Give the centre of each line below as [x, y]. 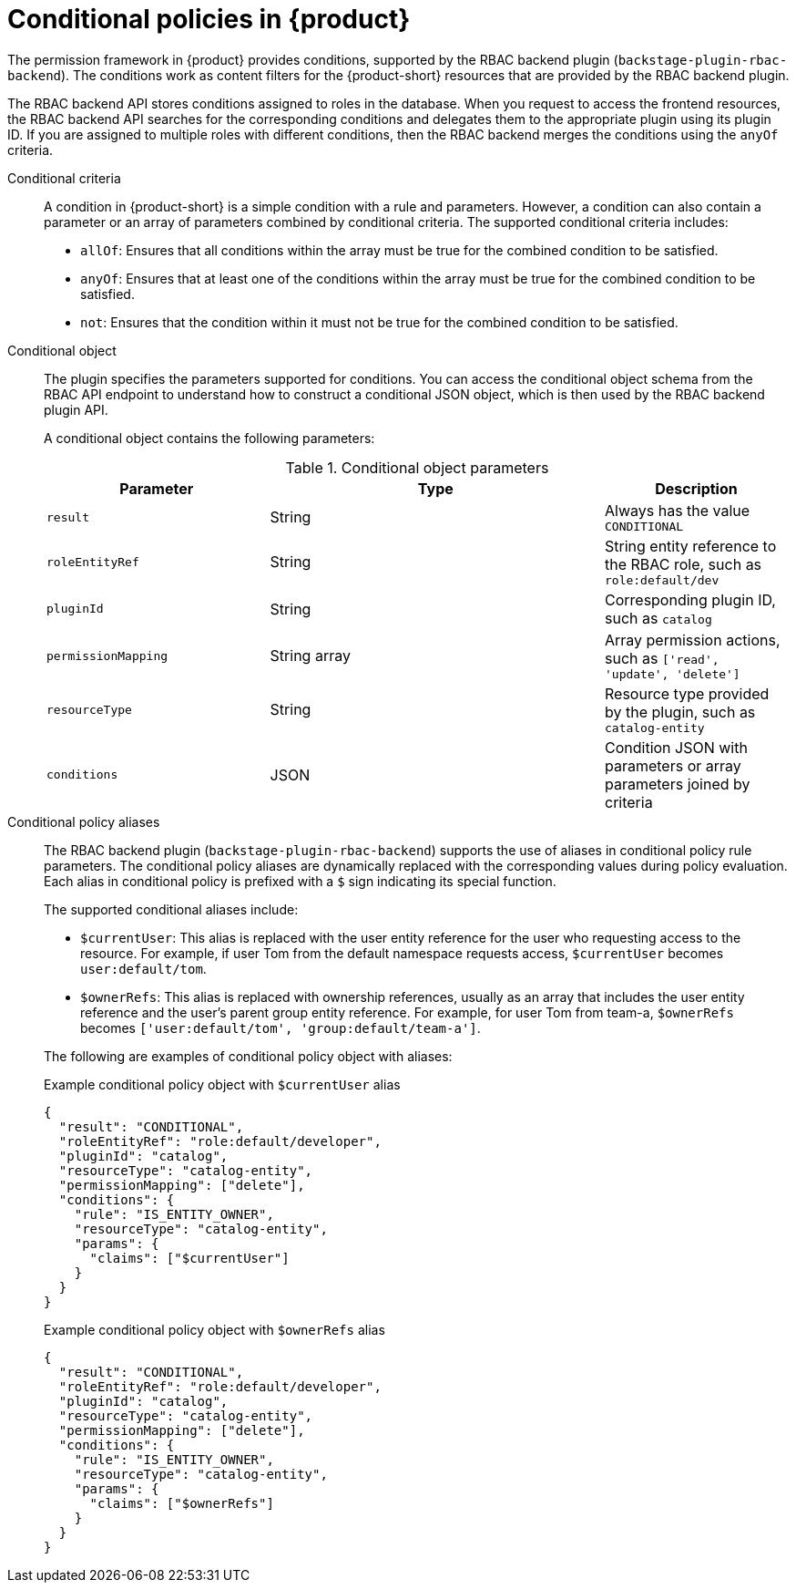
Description [696, 488]
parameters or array [673, 765]
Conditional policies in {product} [209, 19]
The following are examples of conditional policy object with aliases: [248, 1056]
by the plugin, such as [680, 712]
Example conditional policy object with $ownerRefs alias [214, 1329]
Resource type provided [687, 693]
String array [310, 656]
